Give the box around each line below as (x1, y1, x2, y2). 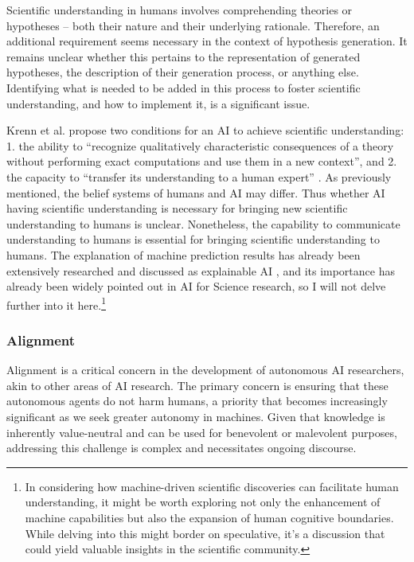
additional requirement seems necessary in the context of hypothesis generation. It (6, 33, 408, 49)
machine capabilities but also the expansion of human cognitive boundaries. (25, 509, 394, 525)
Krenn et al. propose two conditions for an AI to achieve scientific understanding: (6, 122, 404, 139)
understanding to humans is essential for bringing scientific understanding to (6, 231, 380, 248)
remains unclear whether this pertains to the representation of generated (6, 48, 361, 64)
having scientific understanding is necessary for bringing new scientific (6, 200, 348, 217)
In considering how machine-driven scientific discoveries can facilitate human (25, 478, 399, 494)
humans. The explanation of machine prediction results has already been (6, 246, 361, 263)
